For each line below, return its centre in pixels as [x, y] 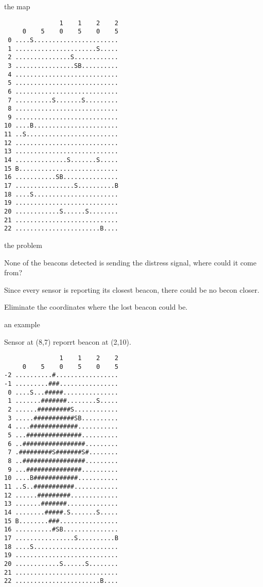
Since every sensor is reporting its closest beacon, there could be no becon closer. [132, 289]
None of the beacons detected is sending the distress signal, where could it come [130, 262]
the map [17, 6]
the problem [23, 245]
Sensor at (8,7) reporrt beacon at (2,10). [68, 341]
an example [22, 324]
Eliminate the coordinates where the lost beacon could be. [96, 307]
